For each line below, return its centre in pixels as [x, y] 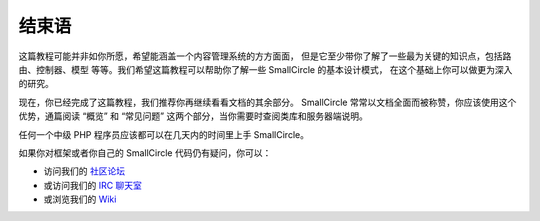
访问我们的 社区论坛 [84, 171]
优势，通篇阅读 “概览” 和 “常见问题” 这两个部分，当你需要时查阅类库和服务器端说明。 [193, 116]
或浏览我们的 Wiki [80, 199]
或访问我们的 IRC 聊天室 [92, 185]
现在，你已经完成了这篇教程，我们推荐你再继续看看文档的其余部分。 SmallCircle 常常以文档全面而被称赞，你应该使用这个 [267, 102]
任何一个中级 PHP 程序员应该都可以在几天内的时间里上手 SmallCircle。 [164, 134]
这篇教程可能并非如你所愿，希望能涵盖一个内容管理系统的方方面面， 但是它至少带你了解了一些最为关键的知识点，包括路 [265, 56]
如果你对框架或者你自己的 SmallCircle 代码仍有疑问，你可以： [145, 152]
